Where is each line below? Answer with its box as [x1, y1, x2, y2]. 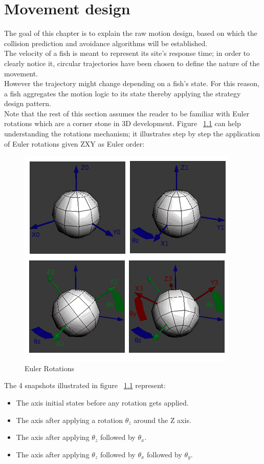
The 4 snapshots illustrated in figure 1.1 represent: [4, 380, 166, 391]
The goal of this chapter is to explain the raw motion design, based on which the [4, 28, 257, 38]
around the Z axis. [134, 414, 191, 425]
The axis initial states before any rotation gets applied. [16, 397, 189, 408]
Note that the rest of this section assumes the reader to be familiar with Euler [4, 108, 250, 118]
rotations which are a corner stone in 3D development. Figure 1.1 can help [4, 118, 241, 129]
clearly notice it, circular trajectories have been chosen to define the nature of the [4, 57, 260, 68]
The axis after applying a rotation [16, 414, 123, 425]
